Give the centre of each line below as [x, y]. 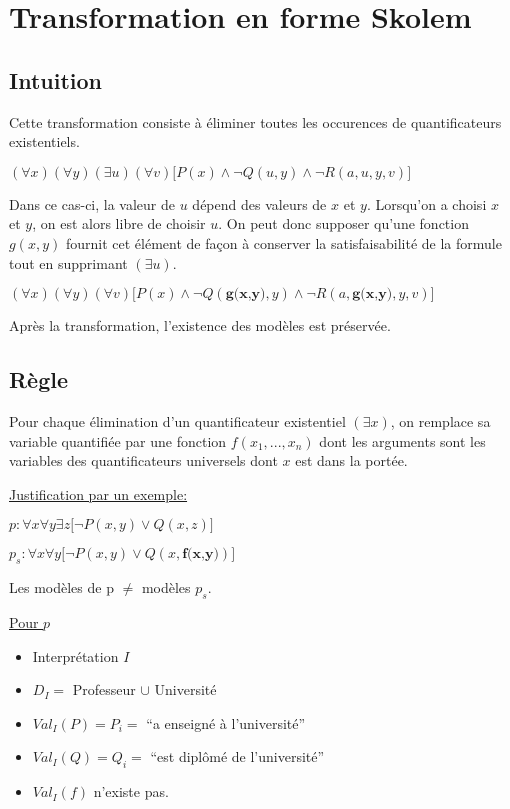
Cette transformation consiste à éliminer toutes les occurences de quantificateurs [255, 121]
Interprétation [75, 655]
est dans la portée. [351, 460]
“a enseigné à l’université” [226, 722]
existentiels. [44, 141]
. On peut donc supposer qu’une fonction [343, 223]
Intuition [55, 79]
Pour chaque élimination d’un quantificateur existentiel [177, 420]
